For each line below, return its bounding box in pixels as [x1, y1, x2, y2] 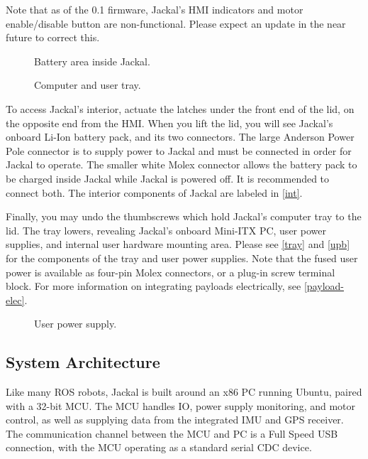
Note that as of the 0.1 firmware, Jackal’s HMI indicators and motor [6, 2, 303, 16]
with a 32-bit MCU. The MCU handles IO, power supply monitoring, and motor [6, 398, 356, 413]
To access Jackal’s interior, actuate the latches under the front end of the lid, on [6, 101, 355, 116]
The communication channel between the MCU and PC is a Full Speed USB [6, 426, 338, 441]
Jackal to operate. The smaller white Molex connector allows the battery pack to [6, 157, 357, 172]
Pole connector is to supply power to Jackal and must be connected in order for [6, 143, 352, 158]
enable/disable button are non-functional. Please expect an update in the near [6, 16, 346, 31]
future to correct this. [6, 30, 100, 45]
